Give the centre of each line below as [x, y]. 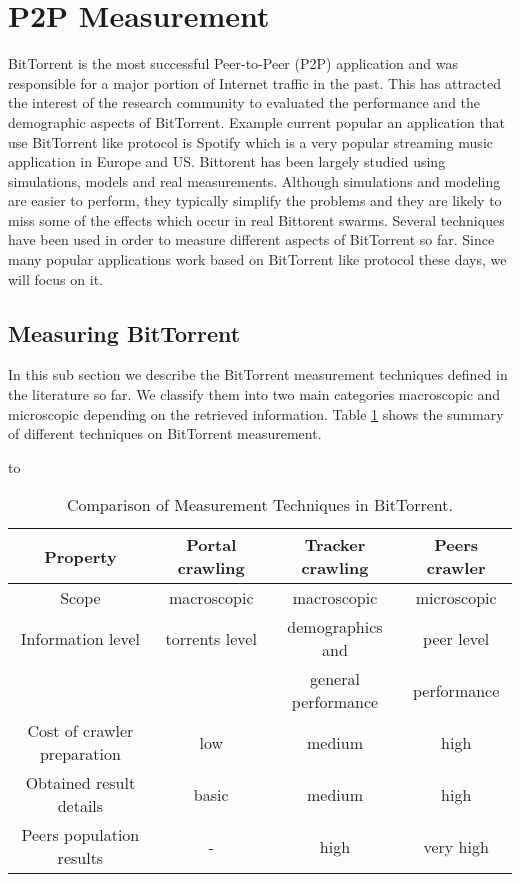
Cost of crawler [80, 731]
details [80, 806]
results [80, 858]
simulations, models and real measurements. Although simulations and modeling [254, 180]
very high [456, 846]
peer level [456, 638]
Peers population [80, 835]
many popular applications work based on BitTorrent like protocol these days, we [257, 259]
